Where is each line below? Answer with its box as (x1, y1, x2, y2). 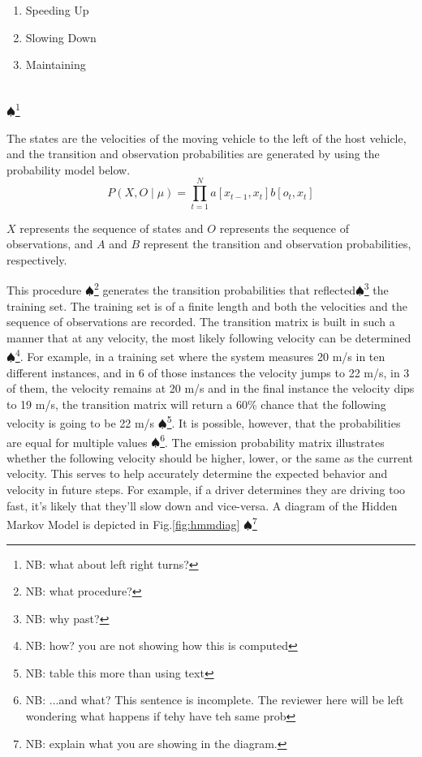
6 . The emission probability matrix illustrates (160, 431, 385, 450)
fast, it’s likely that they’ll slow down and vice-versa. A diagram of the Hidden (6, 497, 398, 514)
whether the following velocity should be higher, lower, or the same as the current (6, 449, 413, 466)
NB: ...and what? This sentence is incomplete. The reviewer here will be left (25, 691, 404, 708)
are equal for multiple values (6, 433, 148, 450)
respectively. (6, 251, 67, 268)
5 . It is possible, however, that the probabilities (166, 412, 401, 432)
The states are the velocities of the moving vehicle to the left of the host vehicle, (6, 129, 407, 146)
